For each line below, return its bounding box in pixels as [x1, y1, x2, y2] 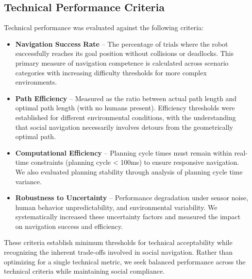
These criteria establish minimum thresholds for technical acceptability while [4, 237, 233, 247]
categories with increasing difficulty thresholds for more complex [15, 67, 207, 77]
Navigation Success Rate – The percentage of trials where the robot [15, 38, 228, 49]
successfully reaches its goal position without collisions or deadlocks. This [15, 48, 234, 58]
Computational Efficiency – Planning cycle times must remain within [15, 147, 232, 157]
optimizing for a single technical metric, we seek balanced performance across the [4, 256, 246, 266]
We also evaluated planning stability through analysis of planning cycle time [15, 166, 243, 176]
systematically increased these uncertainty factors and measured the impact [15, 211, 241, 222]
